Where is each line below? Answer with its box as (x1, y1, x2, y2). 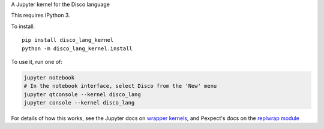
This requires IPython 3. (11, 12, 70, 19)
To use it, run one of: (11, 58, 63, 65)
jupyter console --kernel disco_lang (23, 99, 135, 106)
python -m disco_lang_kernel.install (22, 45, 133, 52)
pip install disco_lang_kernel (22, 36, 114, 44)
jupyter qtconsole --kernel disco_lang (23, 91, 141, 98)
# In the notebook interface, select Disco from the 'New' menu (23, 82, 217, 90)
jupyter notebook (23, 74, 75, 81)
